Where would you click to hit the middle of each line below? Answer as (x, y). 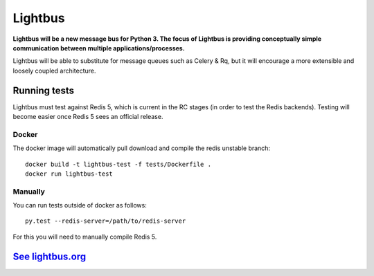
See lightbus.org (50, 256)
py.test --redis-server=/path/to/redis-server (106, 221)
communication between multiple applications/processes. (99, 48)
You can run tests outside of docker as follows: (80, 205)
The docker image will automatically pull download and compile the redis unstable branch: (141, 148)
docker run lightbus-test (69, 174)
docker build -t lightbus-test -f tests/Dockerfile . (118, 164)
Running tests (44, 90)
